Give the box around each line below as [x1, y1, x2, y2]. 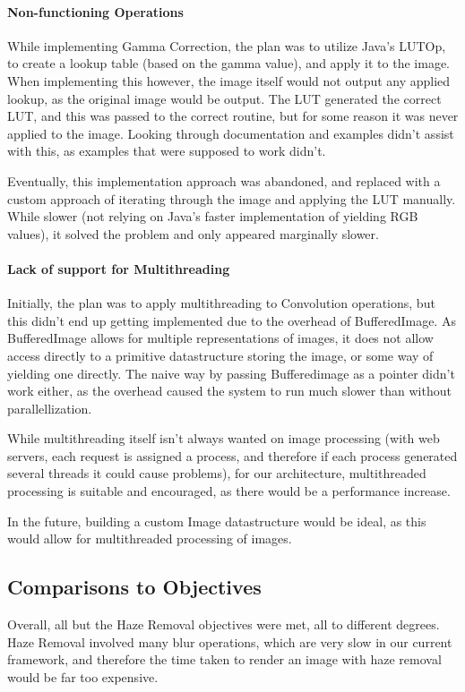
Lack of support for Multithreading [7, 259, 230, 278]
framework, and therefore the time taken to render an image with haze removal [7, 650, 442, 669]
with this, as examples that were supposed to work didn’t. [7, 141, 326, 160]
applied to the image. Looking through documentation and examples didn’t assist [7, 124, 454, 142]
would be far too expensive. [7, 667, 159, 686]
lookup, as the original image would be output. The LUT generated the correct [7, 89, 442, 107]
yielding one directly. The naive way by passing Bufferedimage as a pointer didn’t [7, 363, 455, 382]
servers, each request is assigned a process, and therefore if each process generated [7, 446, 458, 465]
